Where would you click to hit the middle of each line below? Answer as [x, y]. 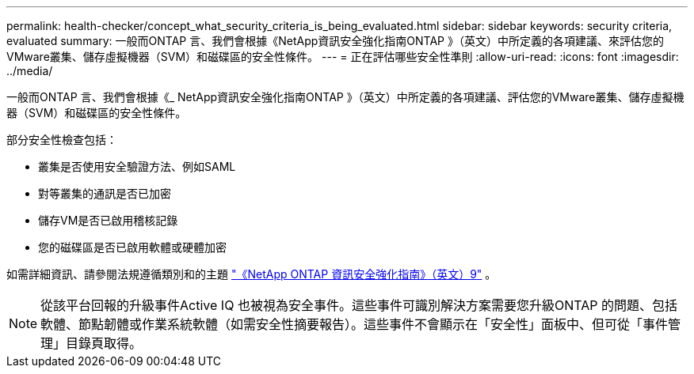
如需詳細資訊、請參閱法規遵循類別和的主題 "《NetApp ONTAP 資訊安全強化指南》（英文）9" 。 [252, 274]
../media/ [30, 71]
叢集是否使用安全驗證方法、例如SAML [137, 166]
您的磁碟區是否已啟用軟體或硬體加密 [132, 247]
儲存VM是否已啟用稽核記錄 [108, 220]
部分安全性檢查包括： [62, 140]
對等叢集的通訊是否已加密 [105, 193]
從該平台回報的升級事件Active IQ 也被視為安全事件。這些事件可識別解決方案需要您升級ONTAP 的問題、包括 [359, 305]
